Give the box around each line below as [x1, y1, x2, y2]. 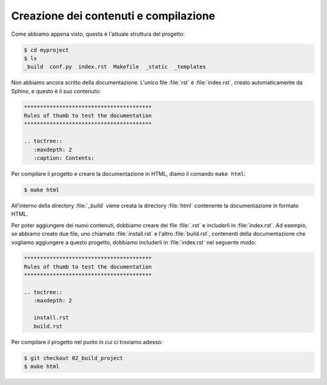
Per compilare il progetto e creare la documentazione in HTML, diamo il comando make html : [11, 170, 246, 177]
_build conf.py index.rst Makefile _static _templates [24, 64, 206, 70]
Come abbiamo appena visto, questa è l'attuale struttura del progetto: [11, 30, 185, 38]
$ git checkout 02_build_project [24, 355, 124, 361]
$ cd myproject [24, 46, 69, 53]
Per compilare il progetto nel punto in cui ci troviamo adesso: [11, 338, 163, 346]
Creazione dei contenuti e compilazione [11, 9, 216, 22]
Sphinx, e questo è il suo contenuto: [11, 87, 101, 95]
